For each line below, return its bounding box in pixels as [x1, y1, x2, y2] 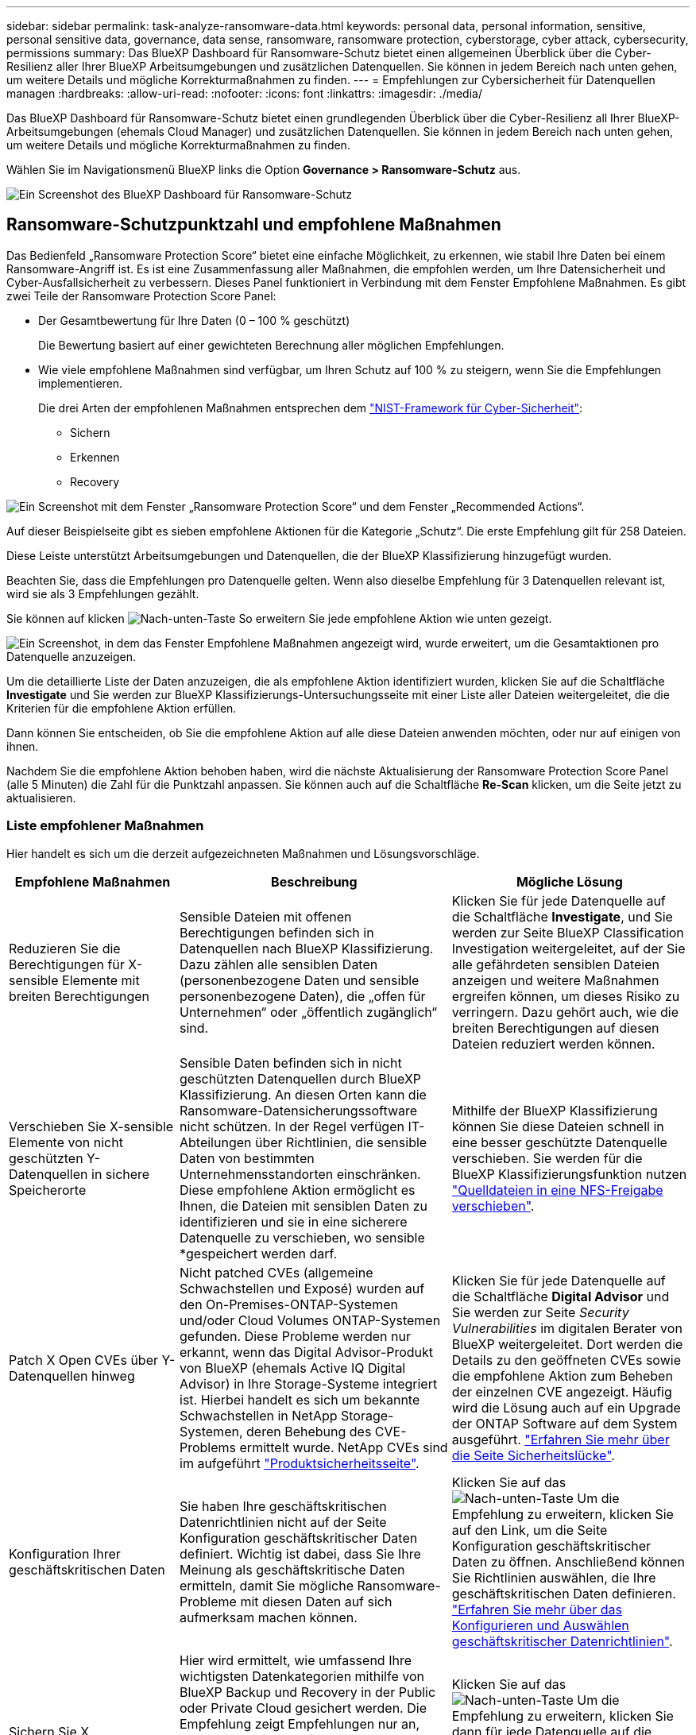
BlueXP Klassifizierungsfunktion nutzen [451, 1165, 687, 1182]
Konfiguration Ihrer [9, 1545, 121, 1562]
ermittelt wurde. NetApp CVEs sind [239, 1439, 448, 1455]
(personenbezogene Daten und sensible [180, 972, 420, 988]
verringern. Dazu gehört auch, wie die [451, 1003, 679, 1020]
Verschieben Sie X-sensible [9, 1118, 174, 1134]
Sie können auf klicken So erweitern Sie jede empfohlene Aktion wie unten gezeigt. [6, 611, 552, 625]
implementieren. [38, 376, 123, 390]
